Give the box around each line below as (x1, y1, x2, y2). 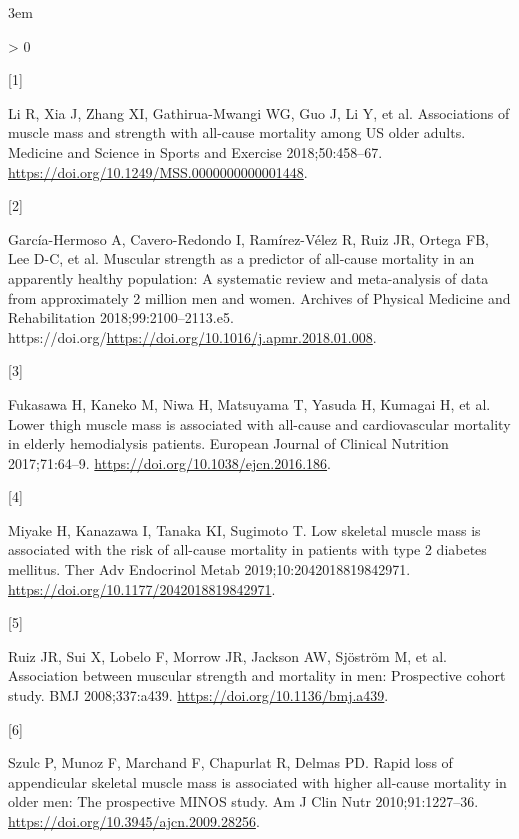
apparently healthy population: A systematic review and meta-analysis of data (8, 267, 489, 288)
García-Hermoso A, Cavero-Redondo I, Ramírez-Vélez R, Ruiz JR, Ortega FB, (8, 228, 489, 249)
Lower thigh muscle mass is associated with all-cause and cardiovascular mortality (8, 413, 511, 434)
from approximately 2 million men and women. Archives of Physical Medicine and (8, 287, 511, 308)
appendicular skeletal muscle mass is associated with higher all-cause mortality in (8, 771, 507, 792)
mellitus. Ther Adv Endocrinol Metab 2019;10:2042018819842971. (8, 559, 411, 580)
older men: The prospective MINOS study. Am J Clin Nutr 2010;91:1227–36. (8, 791, 479, 812)
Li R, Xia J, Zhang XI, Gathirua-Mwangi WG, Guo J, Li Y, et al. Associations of (8, 102, 510, 123)
